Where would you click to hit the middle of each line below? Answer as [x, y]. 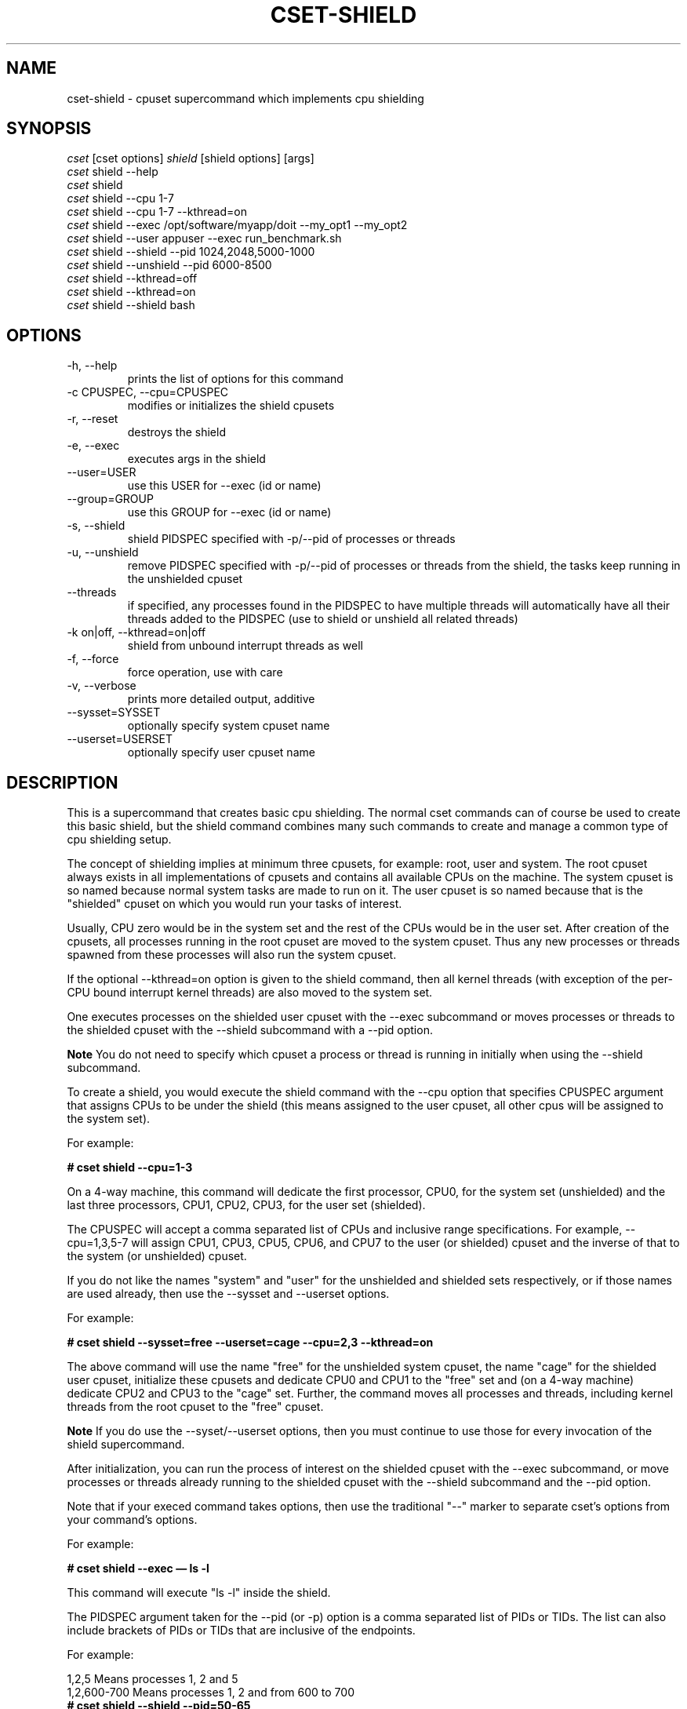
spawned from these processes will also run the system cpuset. [232, 955]
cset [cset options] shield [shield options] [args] [191, 159]
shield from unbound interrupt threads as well [245, 646]
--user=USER [102, 472]
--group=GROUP [110, 499]
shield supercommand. [126, 1445]
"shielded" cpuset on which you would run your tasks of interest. [234, 904]
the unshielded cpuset [185, 579]
